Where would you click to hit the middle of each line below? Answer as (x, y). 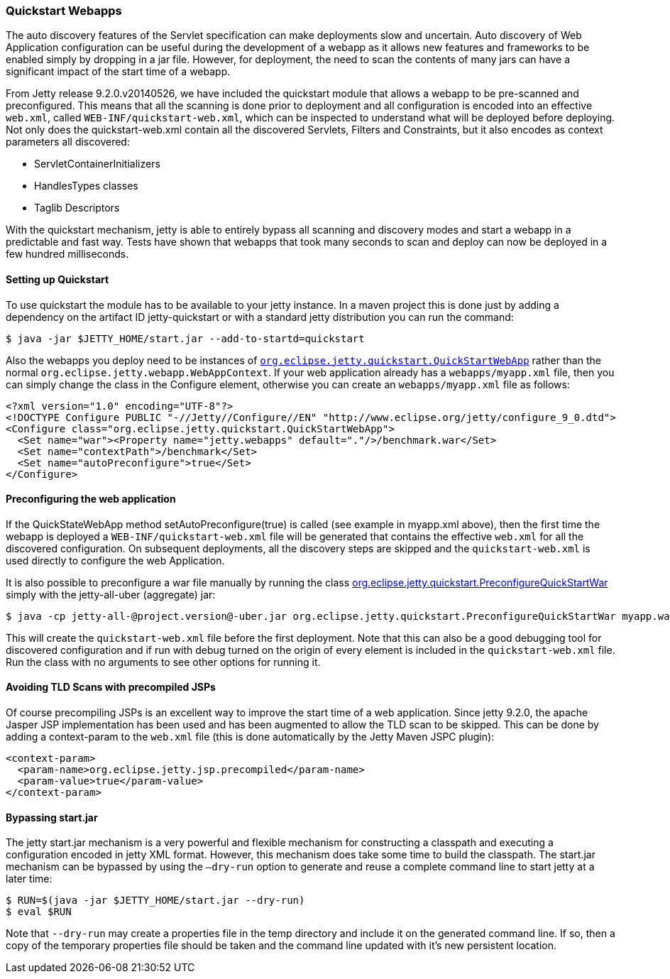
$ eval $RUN (39, 912)
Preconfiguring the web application (91, 499)
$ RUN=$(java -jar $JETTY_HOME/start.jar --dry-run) (155, 901)
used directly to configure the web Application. (115, 560)
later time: (29, 879)
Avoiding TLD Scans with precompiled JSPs (111, 687)
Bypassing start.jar (52, 817)
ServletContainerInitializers (97, 164)
